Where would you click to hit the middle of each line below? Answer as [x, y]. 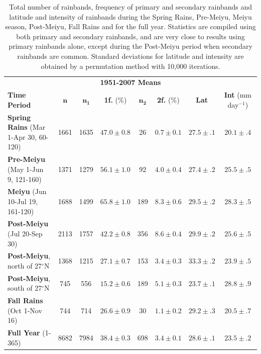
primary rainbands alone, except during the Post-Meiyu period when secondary [130, 46]
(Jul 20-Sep [25, 233]
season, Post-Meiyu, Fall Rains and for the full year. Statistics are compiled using [130, 26]
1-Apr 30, [22, 137]
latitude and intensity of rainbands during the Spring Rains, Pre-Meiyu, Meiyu [130, 16]
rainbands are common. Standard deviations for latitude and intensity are [130, 56]
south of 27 [25, 288]
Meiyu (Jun [27, 191]
